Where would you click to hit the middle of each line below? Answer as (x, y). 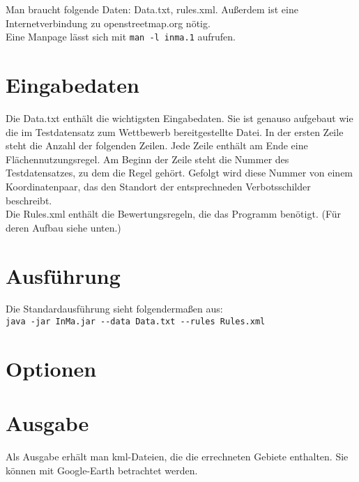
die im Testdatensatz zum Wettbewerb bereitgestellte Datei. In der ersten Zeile (175, 131)
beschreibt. (29, 200)
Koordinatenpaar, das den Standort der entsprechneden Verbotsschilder (158, 186)
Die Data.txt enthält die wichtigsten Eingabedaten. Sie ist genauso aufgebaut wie (179, 118)
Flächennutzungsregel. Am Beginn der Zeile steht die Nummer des (147, 159)
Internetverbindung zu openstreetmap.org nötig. (108, 23)
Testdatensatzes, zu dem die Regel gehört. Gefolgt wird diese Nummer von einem (179, 173)
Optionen (51, 368)
